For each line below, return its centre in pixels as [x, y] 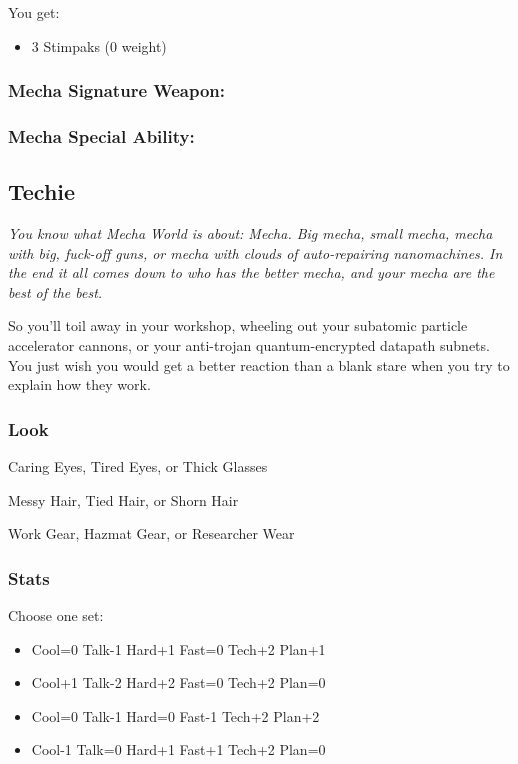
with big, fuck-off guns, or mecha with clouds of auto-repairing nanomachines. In [255, 252]
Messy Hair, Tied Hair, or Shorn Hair [123, 499]
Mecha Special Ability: [101, 135]
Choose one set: [56, 615]
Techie [42, 191]
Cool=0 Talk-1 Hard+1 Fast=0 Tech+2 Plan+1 [178, 648]
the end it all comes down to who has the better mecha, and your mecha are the [251, 272]
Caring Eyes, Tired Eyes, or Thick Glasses [138, 466]
